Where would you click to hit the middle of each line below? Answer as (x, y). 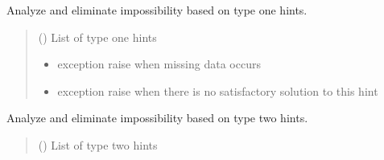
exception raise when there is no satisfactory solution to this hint (218, 90)
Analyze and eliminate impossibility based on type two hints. (157, 118)
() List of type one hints (97, 37)
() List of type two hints (98, 144)
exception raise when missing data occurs (159, 64)
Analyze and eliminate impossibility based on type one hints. (157, 10)
